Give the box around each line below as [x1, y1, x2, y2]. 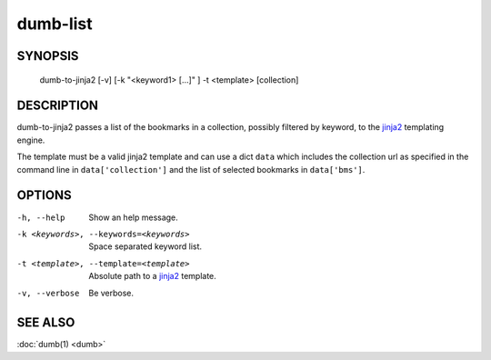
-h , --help [16, 212, 65, 223]
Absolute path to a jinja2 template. [88, 271, 217, 282]
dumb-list [16, 14, 93, 34]
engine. [16, 135, 45, 145]
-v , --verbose [16, 287, 80, 298]
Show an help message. [88, 212, 179, 223]
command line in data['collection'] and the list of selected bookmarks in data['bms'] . [16, 164, 366, 175]
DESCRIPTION [16, 98, 99, 114]
